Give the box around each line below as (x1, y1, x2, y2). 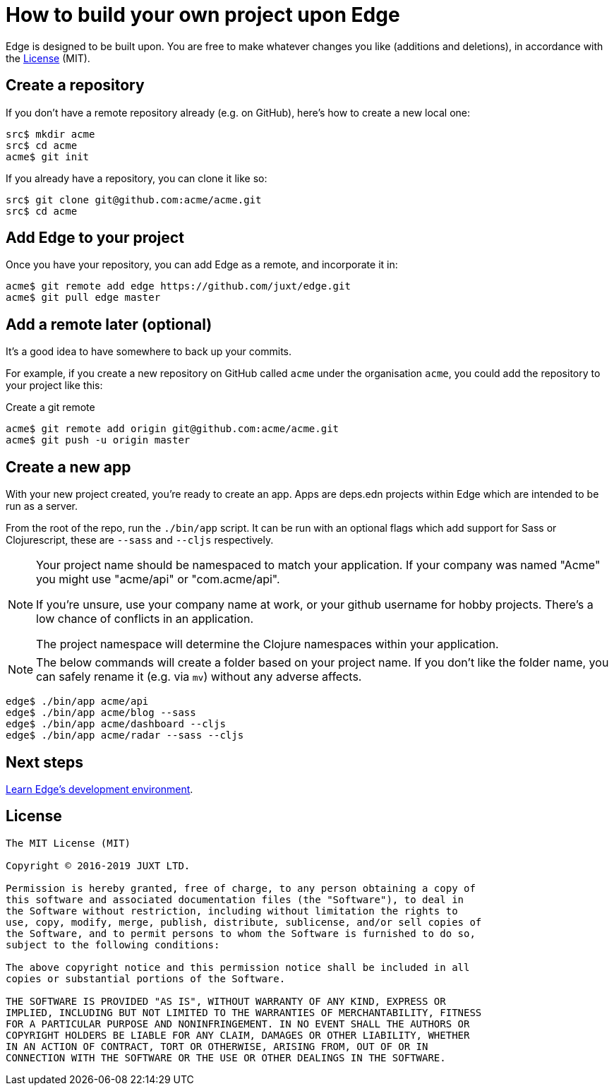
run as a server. (6, 500, 78, 513)
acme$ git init (6, 150, 90, 162)
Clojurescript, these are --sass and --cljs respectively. (6, 534, 274, 547)
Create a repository (6, 76, 145, 95)
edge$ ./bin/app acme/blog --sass (6, 707, 196, 719)
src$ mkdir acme (6, 128, 95, 140)
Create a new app (6, 458, 131, 476)
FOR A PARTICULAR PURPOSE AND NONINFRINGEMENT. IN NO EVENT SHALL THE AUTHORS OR (6, 1018, 470, 1030)
